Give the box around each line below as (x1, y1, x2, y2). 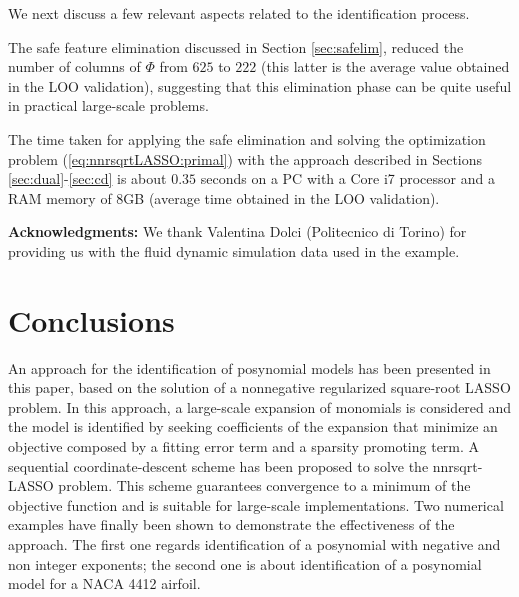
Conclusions (8, 299, 175, 340)
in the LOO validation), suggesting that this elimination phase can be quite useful (8, 75, 512, 96)
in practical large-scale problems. (8, 95, 209, 116)
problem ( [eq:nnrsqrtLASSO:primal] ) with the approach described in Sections (8, 148, 483, 169)
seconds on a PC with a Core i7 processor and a (200, 168, 495, 189)
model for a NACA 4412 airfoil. (8, 573, 201, 594)
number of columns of (8, 56, 141, 77)
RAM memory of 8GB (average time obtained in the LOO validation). (8, 187, 440, 208)
